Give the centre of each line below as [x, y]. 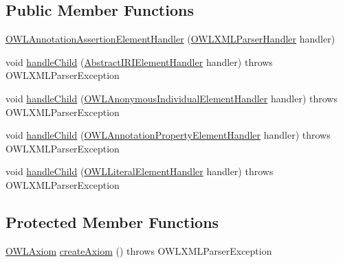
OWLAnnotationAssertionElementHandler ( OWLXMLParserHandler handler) [170, 39]
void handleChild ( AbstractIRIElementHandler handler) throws [139, 61]
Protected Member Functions [112, 221]
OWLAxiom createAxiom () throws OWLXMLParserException [139, 250]
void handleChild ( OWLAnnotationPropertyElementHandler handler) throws [168, 135]
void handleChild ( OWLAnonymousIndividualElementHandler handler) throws [171, 98]
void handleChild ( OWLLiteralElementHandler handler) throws [140, 171]
